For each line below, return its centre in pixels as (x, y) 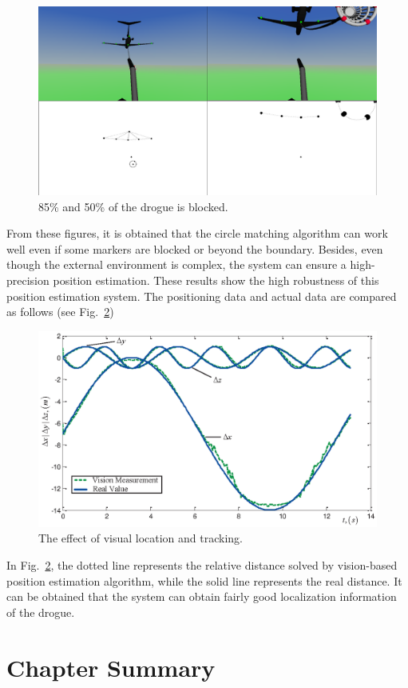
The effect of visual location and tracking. (141, 538)
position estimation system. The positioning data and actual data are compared (202, 296)
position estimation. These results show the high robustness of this (216, 280)
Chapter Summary (111, 667)
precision (28, 280)
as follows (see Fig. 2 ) (60, 312)
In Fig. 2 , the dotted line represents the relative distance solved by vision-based (202, 565)
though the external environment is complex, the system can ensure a (176, 264)
